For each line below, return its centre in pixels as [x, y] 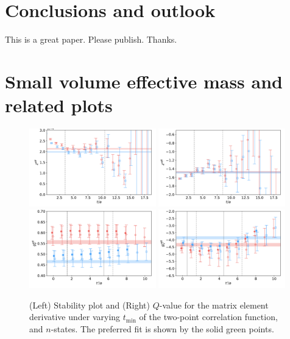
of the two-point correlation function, [208, 317]
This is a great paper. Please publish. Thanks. [91, 39]
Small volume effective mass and [144, 81]
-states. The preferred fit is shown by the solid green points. [162, 328]
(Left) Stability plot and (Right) [90, 305]
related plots [59, 105]
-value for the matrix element [214, 305]
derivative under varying [75, 317]
